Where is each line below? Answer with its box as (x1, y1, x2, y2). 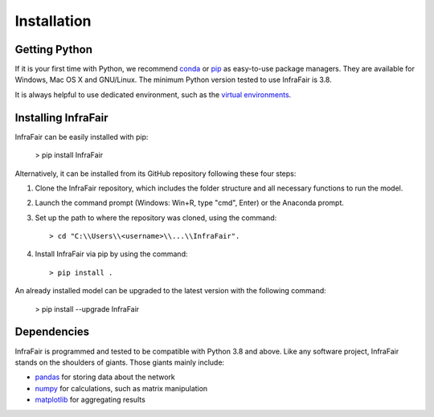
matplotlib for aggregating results (35, 395, 146, 405)
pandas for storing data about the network (35, 372, 176, 382)
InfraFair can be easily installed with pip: (14, 132, 149, 141)
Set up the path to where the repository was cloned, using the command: (35, 213, 277, 223)
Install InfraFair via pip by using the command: (35, 249, 188, 259)
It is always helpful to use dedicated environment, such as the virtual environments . (14, 89, 292, 100)
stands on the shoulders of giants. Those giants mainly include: (14, 358, 225, 367)
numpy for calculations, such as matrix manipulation (35, 383, 208, 393)
